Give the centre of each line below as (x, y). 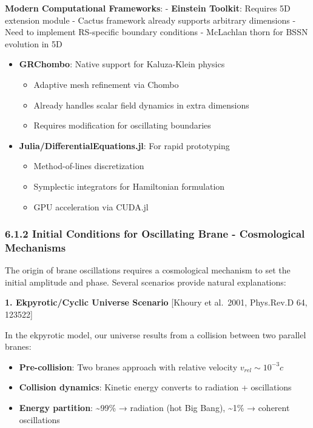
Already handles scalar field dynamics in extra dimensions (141, 105)
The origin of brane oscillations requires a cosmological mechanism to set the (148, 270)
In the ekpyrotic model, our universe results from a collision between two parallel (156, 334)
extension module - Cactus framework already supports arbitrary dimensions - (150, 20)
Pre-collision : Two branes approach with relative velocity (128, 366)
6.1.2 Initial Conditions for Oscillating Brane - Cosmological (155, 234)
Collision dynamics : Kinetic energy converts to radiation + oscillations (155, 387)
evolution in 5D (34, 43)
